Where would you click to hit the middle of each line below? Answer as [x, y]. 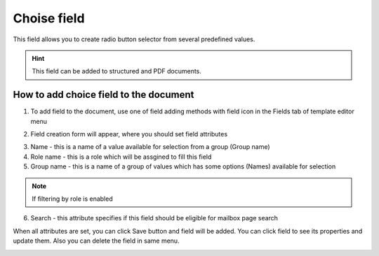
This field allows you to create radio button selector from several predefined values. [134, 39]
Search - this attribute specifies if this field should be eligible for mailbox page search [154, 218]
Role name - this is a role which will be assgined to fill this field [121, 157]
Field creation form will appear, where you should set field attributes [129, 134]
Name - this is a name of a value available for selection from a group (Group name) [150, 147]
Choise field [49, 18]
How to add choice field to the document [104, 95]
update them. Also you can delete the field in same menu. [96, 241]
